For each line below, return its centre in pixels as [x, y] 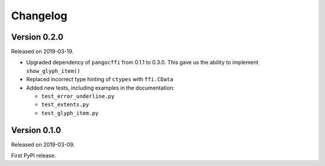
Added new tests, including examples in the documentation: [100, 88]
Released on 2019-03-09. [43, 144]
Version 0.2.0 [37, 37]
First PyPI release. [34, 156]
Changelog [39, 16]
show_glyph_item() [53, 71]
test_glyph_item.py [70, 113]
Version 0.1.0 [36, 130]
